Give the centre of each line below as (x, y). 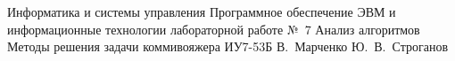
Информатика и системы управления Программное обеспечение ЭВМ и (202, 11)
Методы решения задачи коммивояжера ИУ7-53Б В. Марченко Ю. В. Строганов (228, 46)
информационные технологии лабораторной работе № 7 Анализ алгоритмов (214, 29)
